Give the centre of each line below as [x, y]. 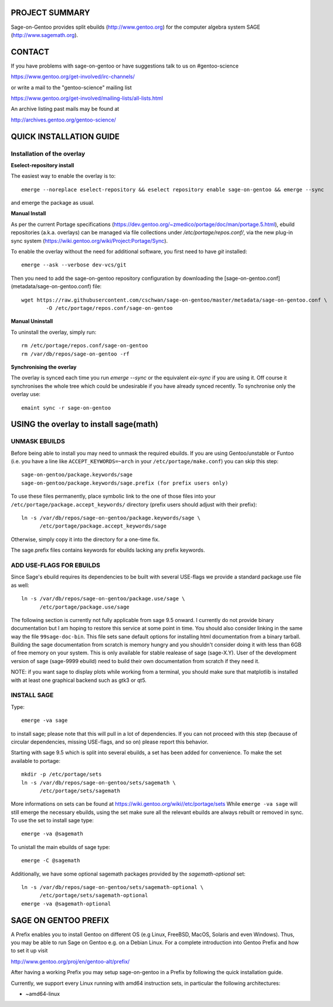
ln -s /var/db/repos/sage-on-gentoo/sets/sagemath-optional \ [113, 887]
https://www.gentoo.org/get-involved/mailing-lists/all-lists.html [87, 98]
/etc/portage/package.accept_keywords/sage [103, 526]
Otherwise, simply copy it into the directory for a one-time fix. [85, 539]
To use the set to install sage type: [52, 820]
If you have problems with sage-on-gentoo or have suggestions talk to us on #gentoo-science [125, 66]
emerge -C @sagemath [51, 861]
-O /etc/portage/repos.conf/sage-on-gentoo [109, 308]
